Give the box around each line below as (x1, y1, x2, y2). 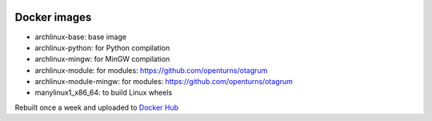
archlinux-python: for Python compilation (34, 42, 170, 52)
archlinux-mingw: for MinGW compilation (34, 54, 170, 64)
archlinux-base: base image (34, 32, 127, 42)
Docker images (14, 10, 92, 24)
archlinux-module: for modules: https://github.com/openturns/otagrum (34, 65, 268, 75)
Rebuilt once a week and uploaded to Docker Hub (14, 103, 179, 112)
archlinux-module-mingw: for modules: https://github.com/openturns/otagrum (34, 77, 294, 87)
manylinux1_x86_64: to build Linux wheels (34, 88, 173, 98)
